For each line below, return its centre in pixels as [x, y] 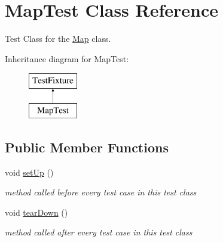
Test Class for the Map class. [58, 39]
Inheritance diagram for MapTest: [67, 58]
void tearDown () [36, 212]
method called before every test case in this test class [101, 192]
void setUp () [29, 172]
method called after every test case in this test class [99, 232]
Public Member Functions [87, 147]
